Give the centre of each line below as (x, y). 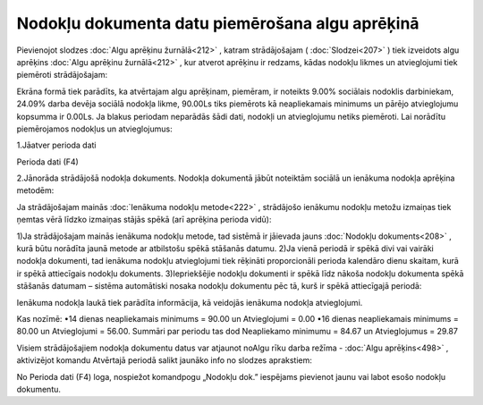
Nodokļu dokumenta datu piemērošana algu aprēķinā (218, 23)
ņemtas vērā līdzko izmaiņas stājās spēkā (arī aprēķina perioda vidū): (144, 220)
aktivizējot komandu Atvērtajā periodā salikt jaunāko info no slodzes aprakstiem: (164, 360)
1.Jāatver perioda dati (56, 145)
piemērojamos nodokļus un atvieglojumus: (95, 129)
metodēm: (35, 190)
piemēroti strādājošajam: (62, 75)
